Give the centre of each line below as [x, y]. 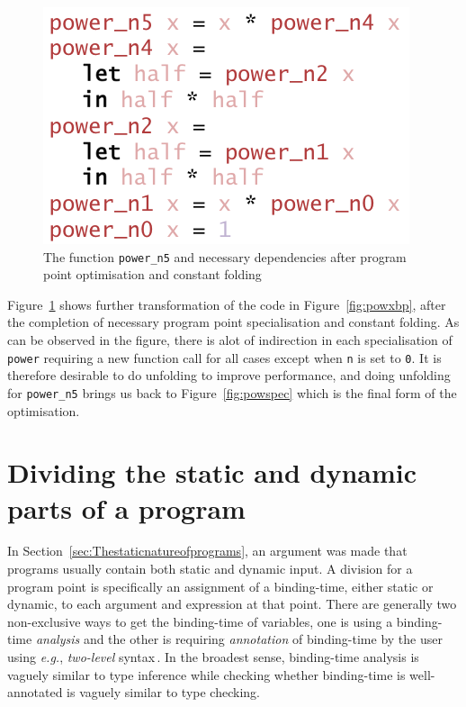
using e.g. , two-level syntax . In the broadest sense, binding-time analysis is [213, 657]
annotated [35, 692]
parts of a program [126, 508]
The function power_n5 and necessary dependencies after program [225, 256]
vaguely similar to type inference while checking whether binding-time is [206, 674]
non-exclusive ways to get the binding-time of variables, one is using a [200, 621]
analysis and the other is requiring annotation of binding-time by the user [239, 639]
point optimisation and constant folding [152, 274]
